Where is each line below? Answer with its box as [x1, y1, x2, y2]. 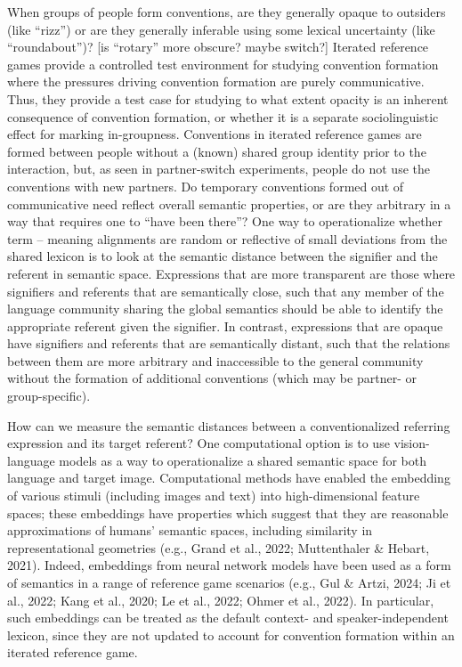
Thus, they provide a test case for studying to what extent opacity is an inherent [7, 89, 449, 108]
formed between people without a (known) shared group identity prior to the [7, 142, 426, 160]
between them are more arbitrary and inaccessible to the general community [7, 351, 424, 370]
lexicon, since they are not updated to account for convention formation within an [7, 625, 455, 644]
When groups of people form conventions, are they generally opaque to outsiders [7, 3, 446, 20]
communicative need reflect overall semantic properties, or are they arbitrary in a [7, 194, 451, 213]
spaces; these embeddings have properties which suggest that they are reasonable [7, 503, 449, 522]
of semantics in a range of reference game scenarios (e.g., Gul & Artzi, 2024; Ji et [7, 573, 451, 591]
